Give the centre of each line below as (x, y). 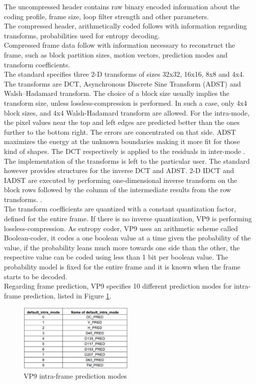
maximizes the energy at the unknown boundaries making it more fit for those (122, 141)
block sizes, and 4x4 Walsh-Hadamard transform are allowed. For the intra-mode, (127, 112)
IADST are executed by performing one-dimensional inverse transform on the (121, 180)
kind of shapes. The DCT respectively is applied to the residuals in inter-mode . (125, 151)
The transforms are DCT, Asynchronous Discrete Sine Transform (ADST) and (123, 83)
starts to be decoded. (36, 276)
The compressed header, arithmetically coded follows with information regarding (126, 26)
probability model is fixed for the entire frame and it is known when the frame (122, 267)
